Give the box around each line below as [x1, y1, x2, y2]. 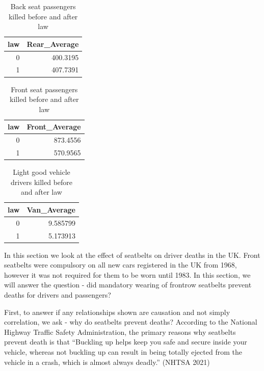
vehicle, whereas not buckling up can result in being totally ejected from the [4, 347, 242, 357]
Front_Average [27, 121, 81, 132]
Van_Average [27, 204, 75, 215]
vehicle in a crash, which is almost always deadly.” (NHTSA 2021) [4, 356, 210, 367]
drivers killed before [10, 176, 73, 187]
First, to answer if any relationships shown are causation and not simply [4, 306, 230, 317]
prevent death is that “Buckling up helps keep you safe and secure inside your [4, 336, 247, 347]
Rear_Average [27, 38, 79, 49]
